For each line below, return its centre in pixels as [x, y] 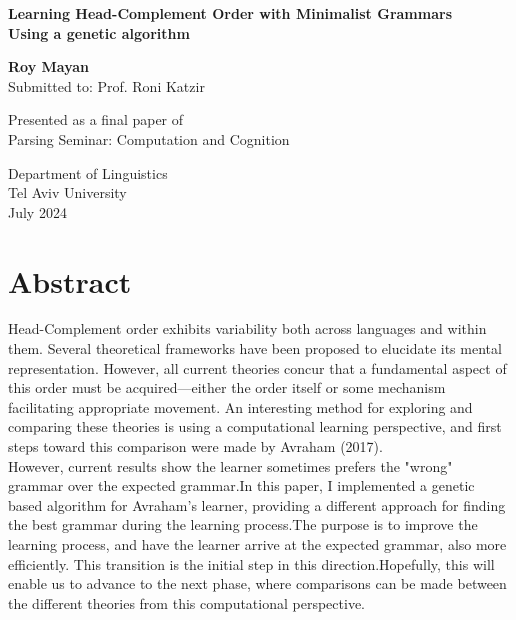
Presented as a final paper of [96, 119]
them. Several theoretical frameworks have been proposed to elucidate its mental [255, 348]
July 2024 [37, 211]
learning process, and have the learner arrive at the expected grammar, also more [257, 544]
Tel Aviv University [67, 192]
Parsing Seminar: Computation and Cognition [149, 138]
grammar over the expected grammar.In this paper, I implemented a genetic [241, 485]
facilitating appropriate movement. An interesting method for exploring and [240, 406]
